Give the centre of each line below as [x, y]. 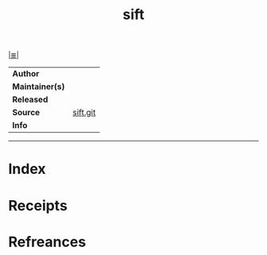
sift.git [84, 113]
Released [30, 99]
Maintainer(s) [39, 87]
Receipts [38, 205]
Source [26, 113]
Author [26, 74]
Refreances [47, 242]
